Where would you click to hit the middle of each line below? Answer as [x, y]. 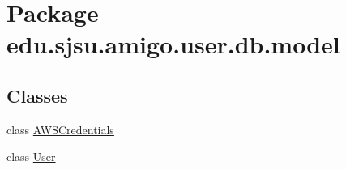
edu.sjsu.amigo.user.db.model [173, 44]
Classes [37, 95]
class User [31, 156]
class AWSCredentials [60, 129]
